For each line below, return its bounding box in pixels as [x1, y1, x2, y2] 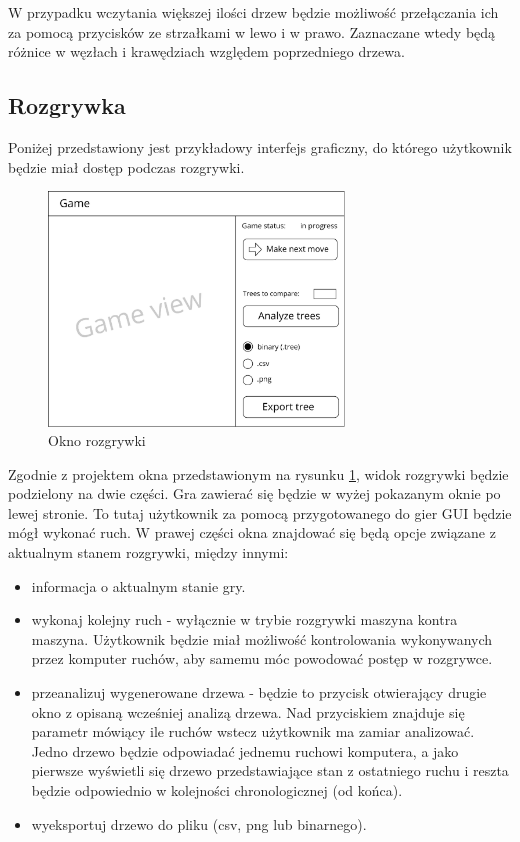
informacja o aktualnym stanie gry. [31, 575, 246, 596]
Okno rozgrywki [48, 430, 146, 451]
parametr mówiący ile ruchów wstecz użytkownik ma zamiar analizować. [31, 721, 475, 742]
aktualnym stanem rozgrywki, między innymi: [8, 542, 289, 563]
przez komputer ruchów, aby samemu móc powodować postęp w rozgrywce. [31, 648, 493, 669]
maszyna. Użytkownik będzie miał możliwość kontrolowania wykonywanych [31, 628, 493, 649]
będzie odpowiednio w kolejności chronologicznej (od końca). [31, 780, 403, 801]
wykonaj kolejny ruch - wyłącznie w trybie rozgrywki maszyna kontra [31, 609, 458, 630]
